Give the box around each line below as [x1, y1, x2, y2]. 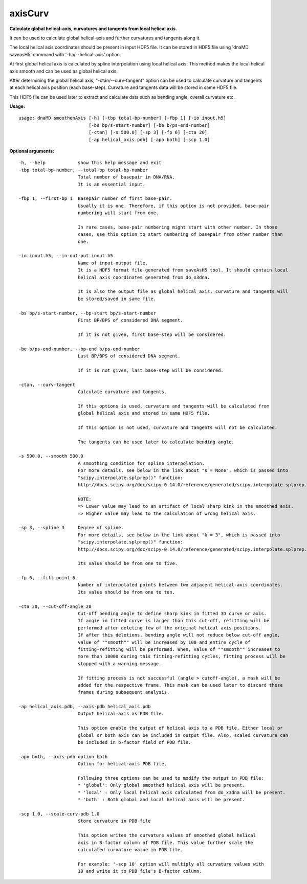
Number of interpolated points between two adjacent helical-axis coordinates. [77, 582, 283, 588]
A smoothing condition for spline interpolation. [77, 460, 205, 466]
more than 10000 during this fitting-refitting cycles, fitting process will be [77, 653, 286, 660]
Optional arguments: [9, 148, 55, 154]
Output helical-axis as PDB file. [77, 711, 165, 717]
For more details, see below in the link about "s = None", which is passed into [77, 468, 289, 473]
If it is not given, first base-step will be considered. [77, 331, 227, 337]
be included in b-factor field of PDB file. [77, 739, 191, 745]
